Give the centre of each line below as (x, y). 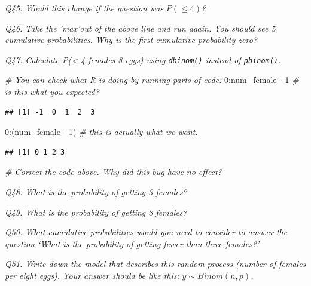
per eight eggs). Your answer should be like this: (92, 275)
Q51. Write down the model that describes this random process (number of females (155, 264)
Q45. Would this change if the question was (84, 8)
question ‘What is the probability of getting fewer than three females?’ (132, 243)
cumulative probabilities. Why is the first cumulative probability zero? (131, 40)
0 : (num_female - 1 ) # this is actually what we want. (101, 132)
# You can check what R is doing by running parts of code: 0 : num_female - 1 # (152, 80)
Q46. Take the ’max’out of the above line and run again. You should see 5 (140, 28)
